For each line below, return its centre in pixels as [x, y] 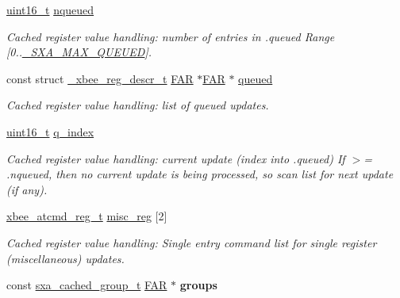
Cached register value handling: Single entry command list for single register [192, 242]
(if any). [27, 189]
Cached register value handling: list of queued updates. [138, 105]
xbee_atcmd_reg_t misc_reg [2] [87, 216]
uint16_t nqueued [50, 10]
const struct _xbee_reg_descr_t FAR [100, 78]
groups [198, 285]
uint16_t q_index [50, 131]
